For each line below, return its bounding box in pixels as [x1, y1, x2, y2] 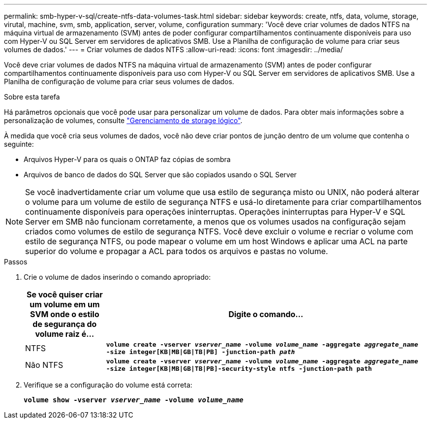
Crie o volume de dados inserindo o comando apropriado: [24, 273, 211, 281]
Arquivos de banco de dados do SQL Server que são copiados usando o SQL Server [24, 170, 297, 179]
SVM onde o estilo [30, 309, 99, 319]
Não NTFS [25, 360, 63, 370]
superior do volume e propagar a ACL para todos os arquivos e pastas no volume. [25, 246, 328, 256]
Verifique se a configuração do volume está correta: [24, 381, 192, 389]
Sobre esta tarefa [4, 93, 60, 101]
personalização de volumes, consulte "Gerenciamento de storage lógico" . [4, 116, 243, 125]
